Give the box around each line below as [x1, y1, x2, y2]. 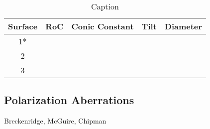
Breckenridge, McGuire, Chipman [4, 116, 106, 126]
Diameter [164, 20, 202, 32]
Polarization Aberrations [4, 92, 134, 108]
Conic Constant [71, 20, 134, 32]
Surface [8, 20, 38, 32]
